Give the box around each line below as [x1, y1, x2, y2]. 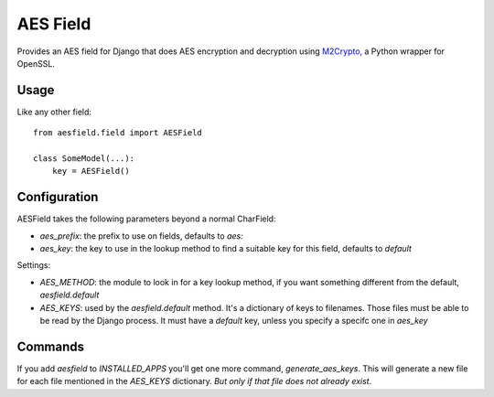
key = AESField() [51, 166, 130, 177]
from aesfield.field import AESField [33, 128, 203, 138]
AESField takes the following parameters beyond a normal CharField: [16, 213, 276, 224]
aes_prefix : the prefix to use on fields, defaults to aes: [39, 230, 243, 241]
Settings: [16, 260, 50, 271]
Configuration [16, 189, 99, 205]
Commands [16, 338, 85, 354]
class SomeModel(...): [33, 154, 135, 164]
